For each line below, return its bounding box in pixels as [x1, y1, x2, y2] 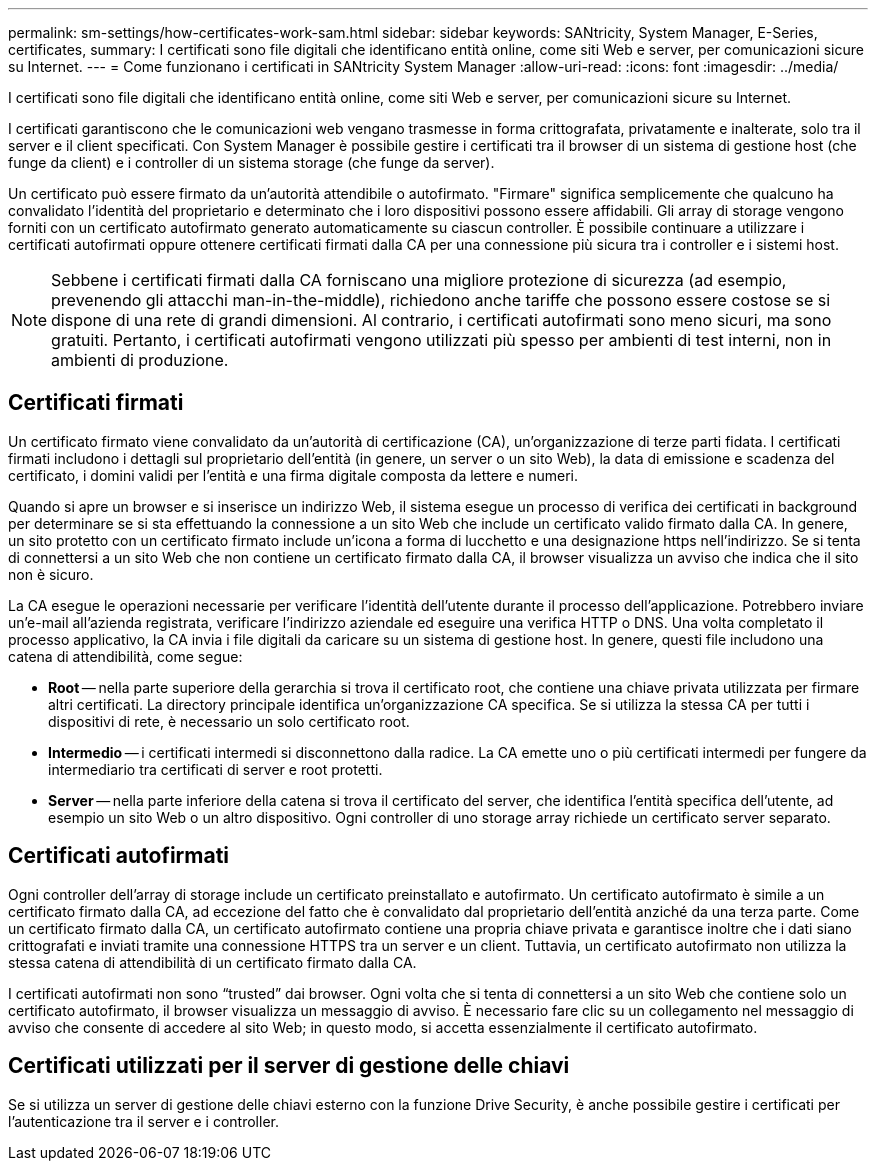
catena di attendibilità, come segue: [8, 647, 243, 665]
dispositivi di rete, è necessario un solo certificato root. [48, 712, 410, 730]
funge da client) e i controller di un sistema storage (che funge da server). [8, 154, 495, 171]
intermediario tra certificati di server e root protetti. [48, 760, 383, 778]
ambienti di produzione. [51, 350, 229, 370]
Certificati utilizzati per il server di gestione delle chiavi [8, 1053, 570, 1079]
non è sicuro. [8, 565, 94, 583]
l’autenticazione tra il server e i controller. [8, 1112, 279, 1130]
